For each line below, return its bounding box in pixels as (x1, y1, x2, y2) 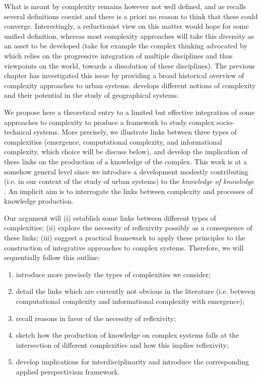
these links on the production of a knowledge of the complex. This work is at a (4, 156, 247, 166)
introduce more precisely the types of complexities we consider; (16, 269, 211, 279)
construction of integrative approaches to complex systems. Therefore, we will (4, 242, 244, 252)
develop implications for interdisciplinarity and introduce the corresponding (16, 356, 249, 367)
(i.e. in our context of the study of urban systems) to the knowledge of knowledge (4, 176, 254, 186)
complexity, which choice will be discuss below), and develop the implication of (4, 146, 248, 157)
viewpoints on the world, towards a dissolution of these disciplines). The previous (4, 60, 255, 71)
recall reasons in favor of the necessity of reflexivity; (16, 312, 176, 323)
